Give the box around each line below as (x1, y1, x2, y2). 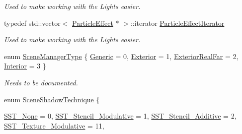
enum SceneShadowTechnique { (4, 94, 100, 104)
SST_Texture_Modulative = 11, (4, 120, 104, 131)
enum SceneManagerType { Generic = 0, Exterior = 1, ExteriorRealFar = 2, (4, 51, 239, 61)
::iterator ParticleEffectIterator (130, 17, 225, 28)
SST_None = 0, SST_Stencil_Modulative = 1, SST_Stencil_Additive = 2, (4, 111, 237, 121)
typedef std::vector (4, 17, 61, 28)
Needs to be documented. (4, 77, 78, 87)
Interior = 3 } (4, 61, 46, 71)
